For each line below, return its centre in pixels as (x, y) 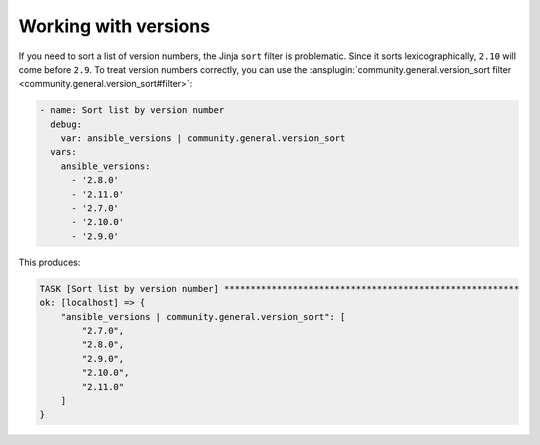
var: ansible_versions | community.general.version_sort (203, 138)
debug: (66, 124)
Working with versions (114, 26)
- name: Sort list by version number (132, 110)
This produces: (49, 262)
